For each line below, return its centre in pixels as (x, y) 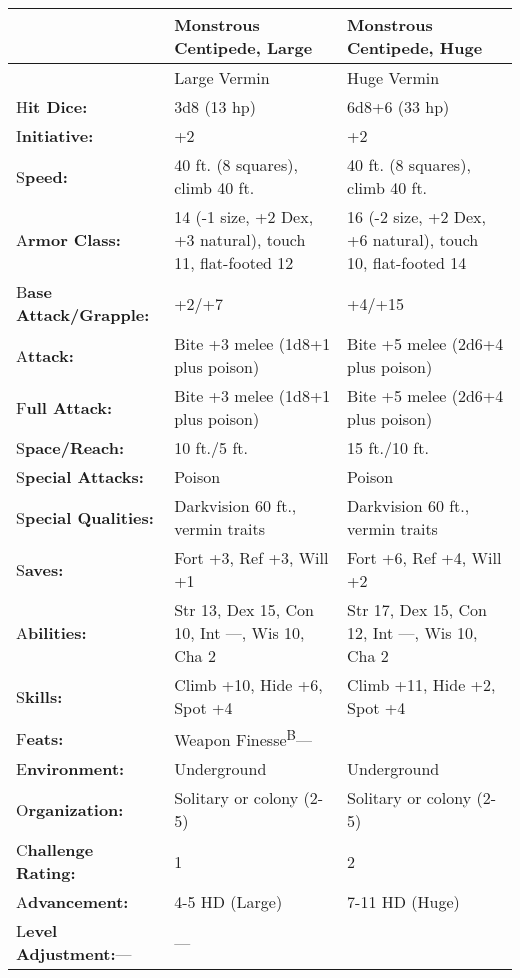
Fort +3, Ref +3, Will (251, 557)
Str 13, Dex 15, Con (244, 609)
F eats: (40, 738)
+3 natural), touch (240, 239)
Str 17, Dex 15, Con (417, 609)
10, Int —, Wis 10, (239, 632)
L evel (37, 931)
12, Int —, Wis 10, (412, 632)
